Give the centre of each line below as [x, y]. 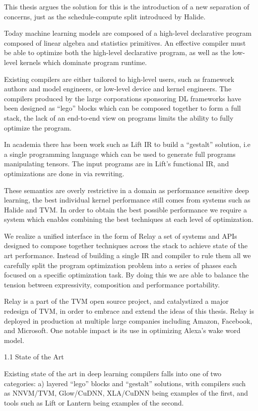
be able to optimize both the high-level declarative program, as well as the [117, 52]
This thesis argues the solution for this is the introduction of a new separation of [127, 6]
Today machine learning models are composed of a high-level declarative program [128, 33]
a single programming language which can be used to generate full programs [120, 154]
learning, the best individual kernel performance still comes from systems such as [127, 200]
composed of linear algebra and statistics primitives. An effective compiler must [125, 42]
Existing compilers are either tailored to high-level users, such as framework [119, 79]
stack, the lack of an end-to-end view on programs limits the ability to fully [119, 117]
